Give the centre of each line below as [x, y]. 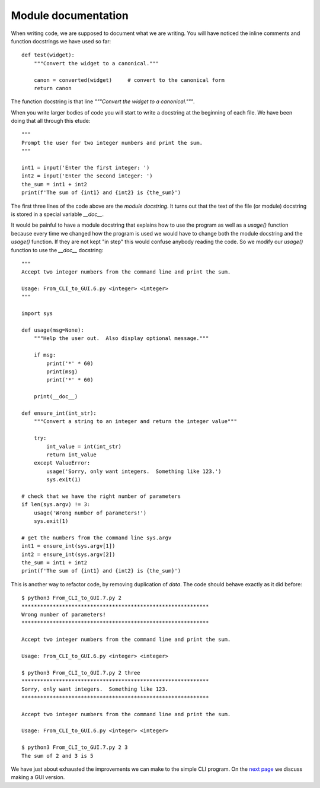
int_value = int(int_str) [84, 446]
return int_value [72, 455]
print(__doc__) [56, 397]
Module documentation [70, 15]
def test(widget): [48, 55]
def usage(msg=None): [53, 330]
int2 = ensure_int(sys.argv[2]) [68, 554]
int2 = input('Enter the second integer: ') [87, 176]
